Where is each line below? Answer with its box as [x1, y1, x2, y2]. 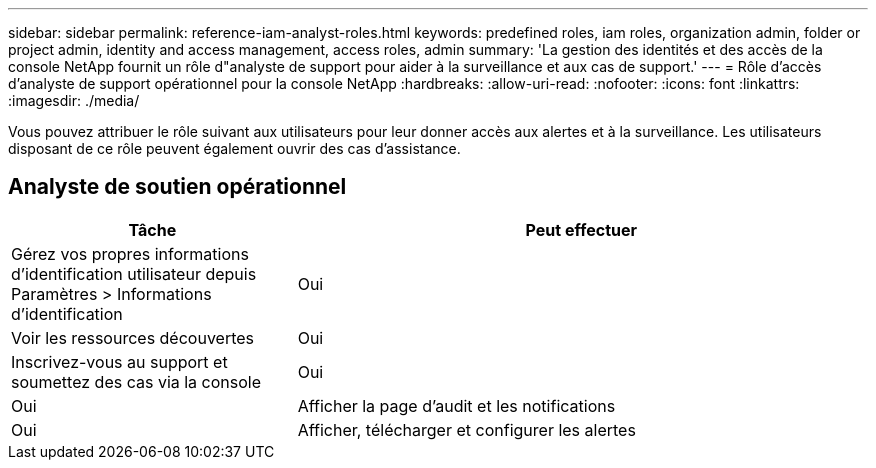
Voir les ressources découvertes [11, 327, 255, 348]
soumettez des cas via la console [11, 371, 262, 392]
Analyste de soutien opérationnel [8, 174, 347, 200]
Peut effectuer [525, 219, 638, 240]
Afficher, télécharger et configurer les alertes [297, 419, 636, 440]
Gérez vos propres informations [11, 243, 249, 264]
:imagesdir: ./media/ [8, 92, 140, 109]
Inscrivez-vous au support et [11, 351, 228, 372]
